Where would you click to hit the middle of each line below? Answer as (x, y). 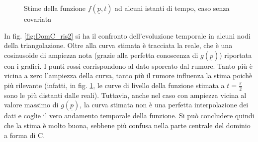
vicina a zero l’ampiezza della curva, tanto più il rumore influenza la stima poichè (128, 75)
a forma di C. (25, 135)
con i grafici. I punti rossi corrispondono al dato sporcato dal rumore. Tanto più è (128, 66)
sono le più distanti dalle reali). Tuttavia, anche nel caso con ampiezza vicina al (125, 95)
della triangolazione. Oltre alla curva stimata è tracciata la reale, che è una (118, 45)
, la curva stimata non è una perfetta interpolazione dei (164, 105)
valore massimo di (31, 105)
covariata (38, 19)
